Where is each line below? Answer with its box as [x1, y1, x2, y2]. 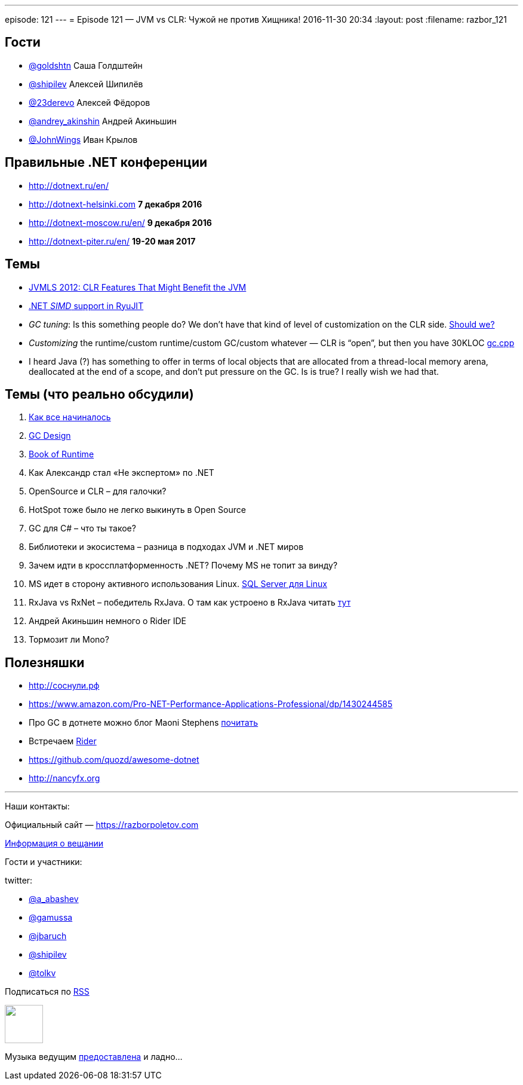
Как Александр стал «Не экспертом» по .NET [29, 467, 214, 478]
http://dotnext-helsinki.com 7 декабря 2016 [29, 198, 202, 209]
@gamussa [29, 912, 73, 923]
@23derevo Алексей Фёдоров [29, 97, 150, 108]
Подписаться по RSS [5, 986, 90, 997]
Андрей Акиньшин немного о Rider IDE [29, 616, 186, 626]
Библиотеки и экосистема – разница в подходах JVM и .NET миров [29, 542, 304, 552]
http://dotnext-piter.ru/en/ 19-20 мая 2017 [29, 236, 196, 246]
